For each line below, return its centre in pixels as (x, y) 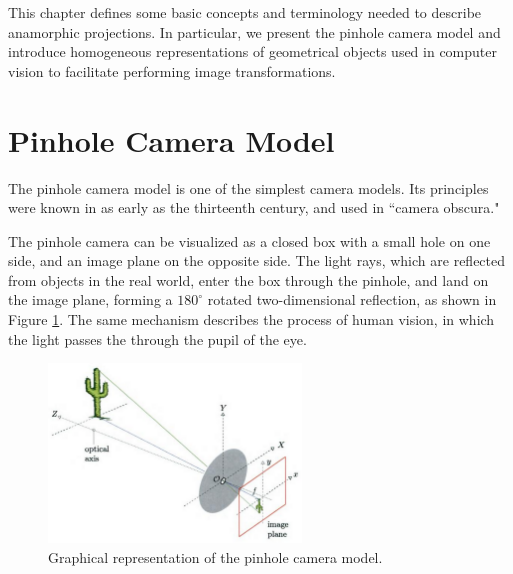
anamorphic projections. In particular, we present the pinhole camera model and (254, 31)
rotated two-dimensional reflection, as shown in (352, 299)
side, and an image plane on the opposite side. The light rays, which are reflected (257, 260)
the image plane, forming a (90, 299)
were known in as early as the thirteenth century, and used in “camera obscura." (254, 207)
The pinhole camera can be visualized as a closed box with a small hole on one (249, 240)
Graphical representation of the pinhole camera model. (215, 556)
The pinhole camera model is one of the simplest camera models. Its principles (248, 187)
